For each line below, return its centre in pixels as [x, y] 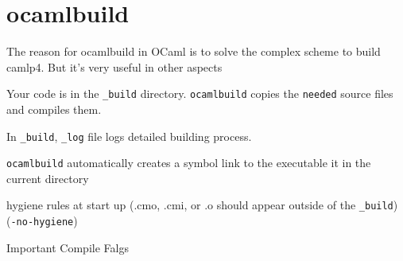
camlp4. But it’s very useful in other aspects [114, 66]
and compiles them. [54, 109]
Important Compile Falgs [68, 247]
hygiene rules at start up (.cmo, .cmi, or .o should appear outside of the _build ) [202, 205]
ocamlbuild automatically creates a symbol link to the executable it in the [189, 163]
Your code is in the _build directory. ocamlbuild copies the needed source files [200, 93]
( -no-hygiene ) [42, 221]
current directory [48, 178]
